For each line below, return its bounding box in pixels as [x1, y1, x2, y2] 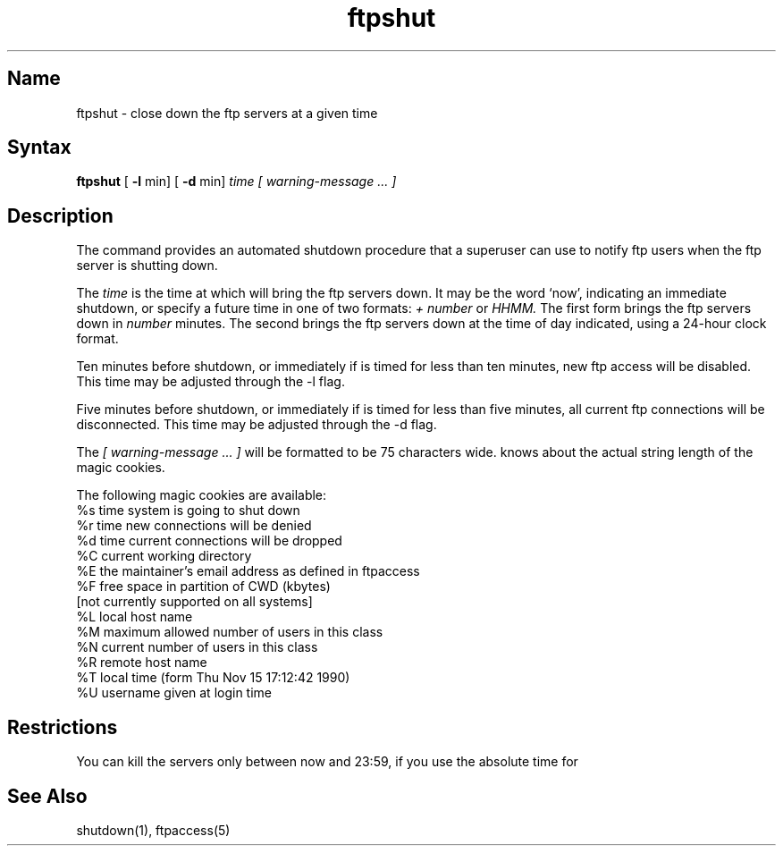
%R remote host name [76, 655, 207, 671]
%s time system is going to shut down [76, 503, 300, 519]
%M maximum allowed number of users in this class [76, 624, 383, 640]
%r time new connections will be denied [76, 518, 312, 534]
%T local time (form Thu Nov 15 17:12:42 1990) [76, 670, 350, 686]
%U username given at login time [76, 685, 272, 701]
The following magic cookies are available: [76, 487, 327, 503]
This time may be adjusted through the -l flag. [76, 374, 345, 390]
